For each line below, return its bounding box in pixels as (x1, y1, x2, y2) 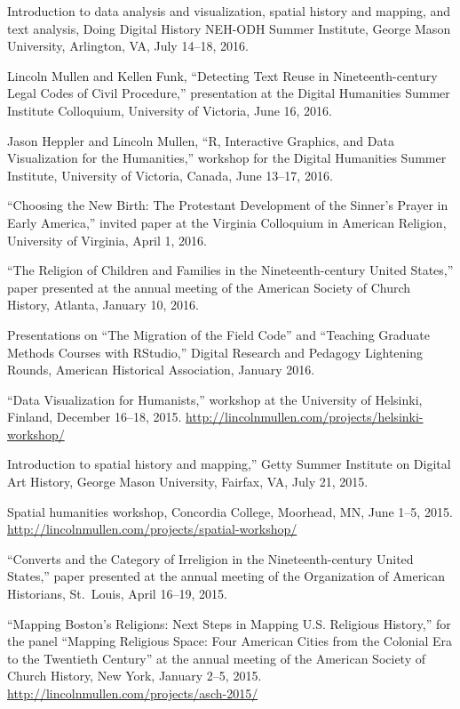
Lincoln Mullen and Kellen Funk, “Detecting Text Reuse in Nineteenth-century (7, 66, 438, 85)
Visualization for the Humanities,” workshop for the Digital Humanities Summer (7, 149, 447, 167)
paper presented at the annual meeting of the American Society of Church (7, 278, 411, 296)
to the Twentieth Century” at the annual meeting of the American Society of (7, 649, 426, 667)
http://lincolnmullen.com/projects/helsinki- (186, 407, 424, 426)
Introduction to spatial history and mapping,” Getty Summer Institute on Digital (7, 455, 451, 473)
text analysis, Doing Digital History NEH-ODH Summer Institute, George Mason (7, 19, 451, 37)
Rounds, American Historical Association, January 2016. (7, 360, 315, 379)
